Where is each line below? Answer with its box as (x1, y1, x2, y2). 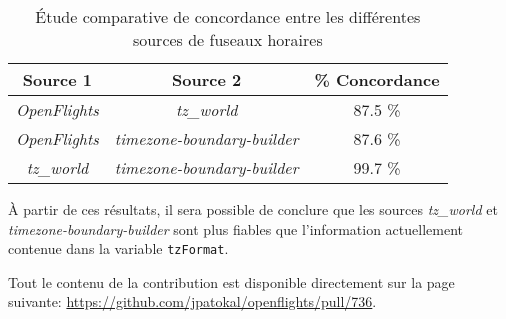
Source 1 (22, 68, 92, 91)
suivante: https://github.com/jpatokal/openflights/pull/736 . (8, 291, 377, 312)
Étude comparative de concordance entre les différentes (35, 5, 421, 28)
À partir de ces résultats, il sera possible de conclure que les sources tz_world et (8, 199, 498, 219)
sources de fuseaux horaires (132, 28, 323, 51)
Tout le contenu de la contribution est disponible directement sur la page (8, 271, 455, 292)
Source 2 (172, 68, 242, 91)
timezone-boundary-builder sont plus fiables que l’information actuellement (8, 218, 463, 239)
